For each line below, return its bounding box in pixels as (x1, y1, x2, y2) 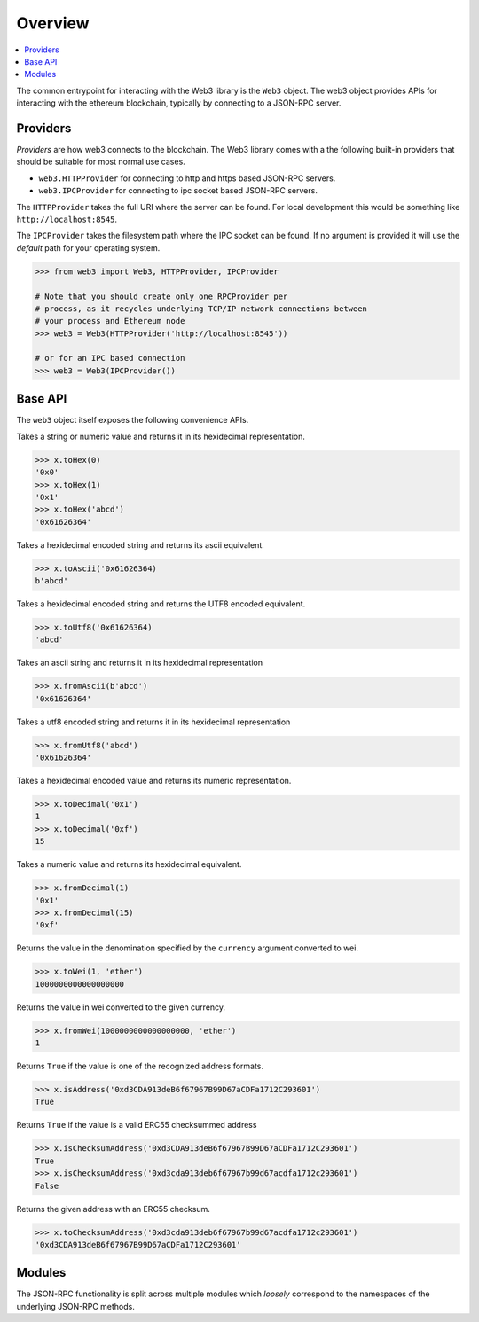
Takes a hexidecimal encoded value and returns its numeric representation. (16, 776, 292, 786)
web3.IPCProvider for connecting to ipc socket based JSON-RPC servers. (38, 185, 318, 196)
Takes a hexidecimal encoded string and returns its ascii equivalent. (16, 539, 265, 550)
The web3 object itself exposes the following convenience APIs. (16, 415, 249, 426)
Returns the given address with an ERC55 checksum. (16, 1203, 210, 1214)
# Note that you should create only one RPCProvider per (35, 291, 288, 301)
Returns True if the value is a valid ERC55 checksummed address (16, 1120, 257, 1130)
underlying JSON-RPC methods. (16, 1301, 135, 1311)
